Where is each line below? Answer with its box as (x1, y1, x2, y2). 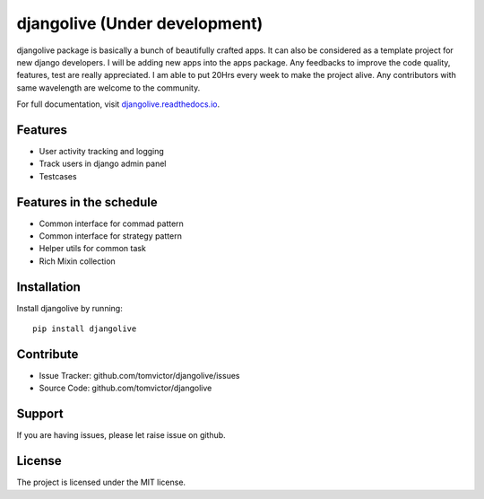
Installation (16, 279, 81, 294)
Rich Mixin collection (39, 256, 116, 267)
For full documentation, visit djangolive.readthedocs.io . (16, 99, 220, 109)
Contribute (16, 346, 79, 362)
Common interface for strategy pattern (39, 231, 183, 241)
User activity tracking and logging (39, 146, 165, 157)
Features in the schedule (16, 194, 158, 210)
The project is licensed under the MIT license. (16, 477, 186, 488)
